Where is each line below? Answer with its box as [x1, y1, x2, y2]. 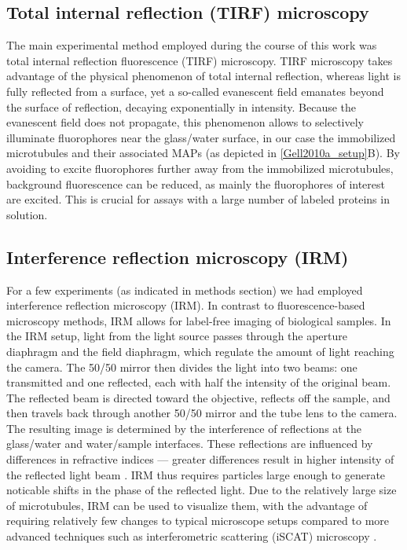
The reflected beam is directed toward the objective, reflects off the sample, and [6, 389, 390, 405]
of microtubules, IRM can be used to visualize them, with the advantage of [6, 497, 368, 513]
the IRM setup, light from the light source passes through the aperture [6, 328, 347, 344]
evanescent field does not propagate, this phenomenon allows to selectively [6, 114, 364, 130]
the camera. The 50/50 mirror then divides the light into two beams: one [6, 358, 357, 375]
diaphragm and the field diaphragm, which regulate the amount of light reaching [6, 343, 394, 359]
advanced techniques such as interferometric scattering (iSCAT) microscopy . [6, 528, 377, 544]
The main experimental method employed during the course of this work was [6, 37, 377, 53]
